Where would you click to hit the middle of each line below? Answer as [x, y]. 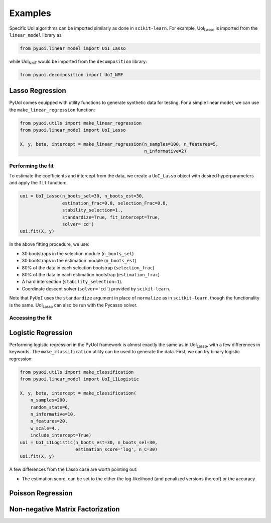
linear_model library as [36, 35]
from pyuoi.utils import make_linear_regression [81, 123]
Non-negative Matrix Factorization [64, 509]
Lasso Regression [38, 91]
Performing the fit [31, 166]
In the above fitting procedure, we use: [49, 244]
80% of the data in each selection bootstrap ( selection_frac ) [88, 268]
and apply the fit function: [38, 183]
